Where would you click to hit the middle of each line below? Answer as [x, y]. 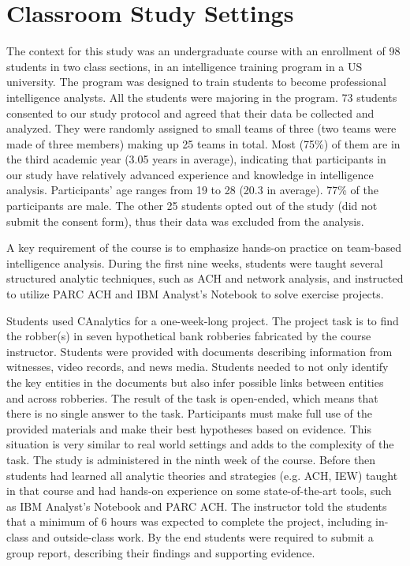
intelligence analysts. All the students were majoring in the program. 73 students [202, 97]
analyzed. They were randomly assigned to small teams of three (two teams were [201, 128]
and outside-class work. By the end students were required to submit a [203, 536]
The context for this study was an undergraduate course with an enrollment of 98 [203, 51]
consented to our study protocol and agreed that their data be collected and [190, 112]
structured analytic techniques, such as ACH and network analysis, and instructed [205, 278]
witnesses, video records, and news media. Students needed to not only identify [198, 367]
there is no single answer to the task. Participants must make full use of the [189, 413]
